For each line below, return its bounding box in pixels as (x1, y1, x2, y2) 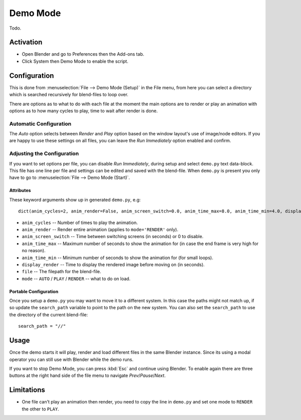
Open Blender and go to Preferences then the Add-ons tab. (22, 51, 144, 57)
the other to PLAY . (22, 406, 60, 412)
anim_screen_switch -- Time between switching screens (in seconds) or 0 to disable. (22, 234, 204, 240)
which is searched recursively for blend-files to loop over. (9, 92, 129, 98)
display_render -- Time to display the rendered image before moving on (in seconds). (22, 261, 205, 268)
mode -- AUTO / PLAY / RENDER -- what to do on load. (22, 276, 130, 282)
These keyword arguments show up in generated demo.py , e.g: (9, 196, 141, 202)
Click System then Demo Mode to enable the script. (22, 58, 128, 64)
